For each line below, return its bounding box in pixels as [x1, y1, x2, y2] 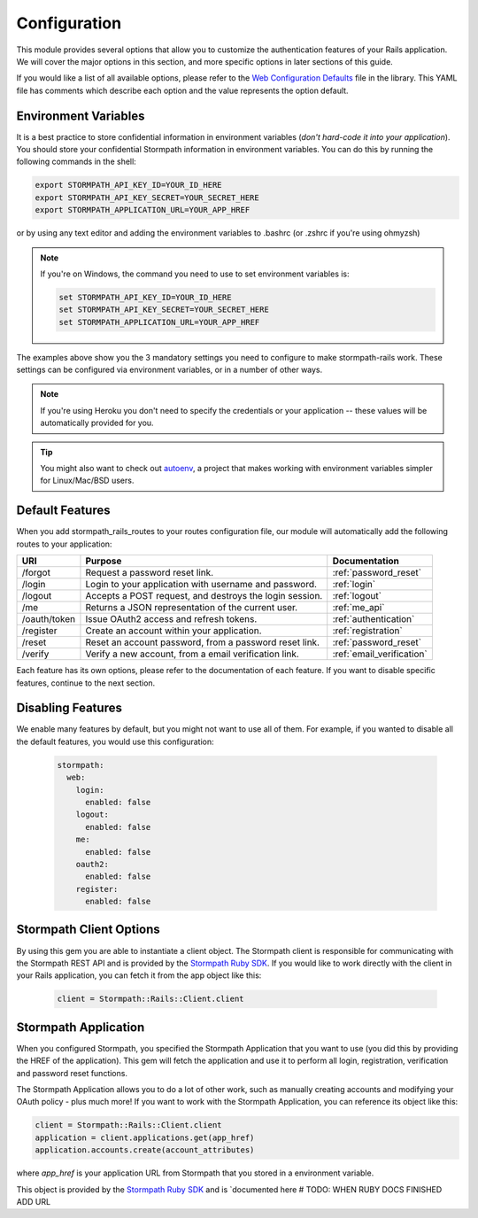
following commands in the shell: [16, 156, 136, 167]
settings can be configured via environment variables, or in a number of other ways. [16, 364, 323, 376]
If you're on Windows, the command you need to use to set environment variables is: [40, 268, 350, 279]
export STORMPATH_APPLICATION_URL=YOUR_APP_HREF [35, 205, 251, 215]
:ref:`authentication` [332, 613, 415, 625]
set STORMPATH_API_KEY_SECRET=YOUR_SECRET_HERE [58, 305, 269, 314]
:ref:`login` [332, 578, 376, 591]
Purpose [85, 555, 122, 567]
